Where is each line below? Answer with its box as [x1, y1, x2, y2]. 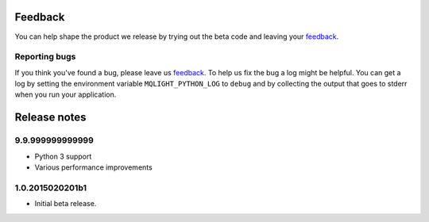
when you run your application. [14, 90, 117, 99]
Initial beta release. [34, 199, 97, 209]
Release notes [14, 111, 87, 124]
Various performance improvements [34, 163, 153, 172]
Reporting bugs [14, 52, 76, 63]
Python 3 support [34, 151, 92, 161]
